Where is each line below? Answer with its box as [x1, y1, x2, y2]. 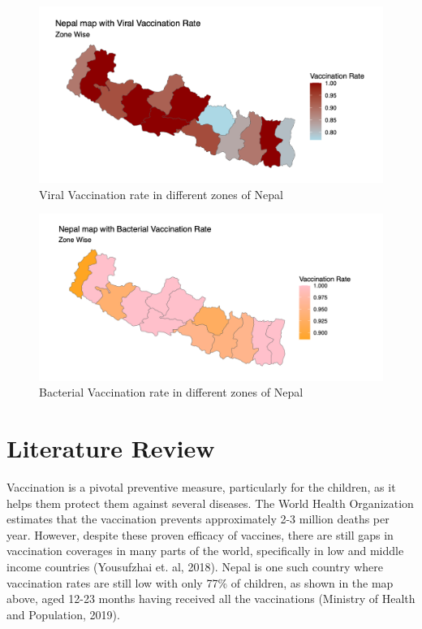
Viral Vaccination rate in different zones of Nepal [39, 185, 283, 202]
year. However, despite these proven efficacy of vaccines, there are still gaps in [6, 526, 394, 543]
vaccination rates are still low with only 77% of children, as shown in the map [6, 574, 394, 591]
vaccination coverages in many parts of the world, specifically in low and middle [6, 542, 404, 559]
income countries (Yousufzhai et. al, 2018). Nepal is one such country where [6, 558, 383, 575]
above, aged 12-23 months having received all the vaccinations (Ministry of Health [6, 590, 416, 607]
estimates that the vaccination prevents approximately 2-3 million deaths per [6, 510, 390, 527]
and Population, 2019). [6, 605, 120, 622]
